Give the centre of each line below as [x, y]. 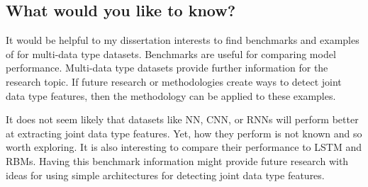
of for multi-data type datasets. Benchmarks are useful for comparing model [171, 53]
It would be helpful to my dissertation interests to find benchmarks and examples [183, 40]
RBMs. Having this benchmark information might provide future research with [177, 160]
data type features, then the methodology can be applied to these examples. [171, 95]
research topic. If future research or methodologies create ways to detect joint [174, 81]
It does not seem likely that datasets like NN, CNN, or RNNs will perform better [182, 119]
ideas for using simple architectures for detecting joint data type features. [165, 175]
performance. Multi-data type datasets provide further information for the [167, 68]
